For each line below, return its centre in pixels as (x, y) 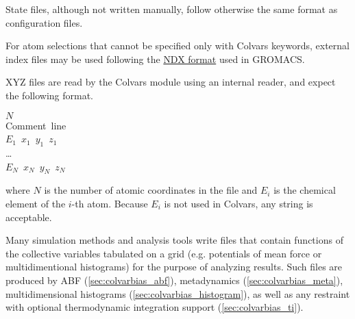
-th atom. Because (110, 203)
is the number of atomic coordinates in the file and (151, 190)
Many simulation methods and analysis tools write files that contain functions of (174, 240)
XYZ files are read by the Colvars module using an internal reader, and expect (171, 82)
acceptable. (29, 217)
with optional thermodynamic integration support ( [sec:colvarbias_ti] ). (155, 307)
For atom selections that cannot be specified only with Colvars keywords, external (177, 46)
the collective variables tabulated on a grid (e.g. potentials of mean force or (164, 253)
